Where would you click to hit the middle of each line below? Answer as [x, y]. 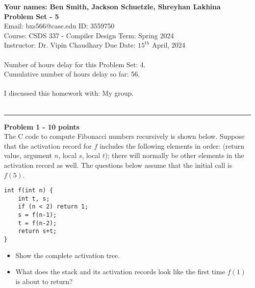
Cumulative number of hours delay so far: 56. [72, 74]
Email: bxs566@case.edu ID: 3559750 [59, 26]
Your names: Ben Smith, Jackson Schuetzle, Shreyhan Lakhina [112, 6]
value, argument [28, 155]
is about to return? [44, 281]
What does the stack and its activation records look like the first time [120, 272]
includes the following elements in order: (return [172, 145]
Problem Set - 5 [31, 16]
